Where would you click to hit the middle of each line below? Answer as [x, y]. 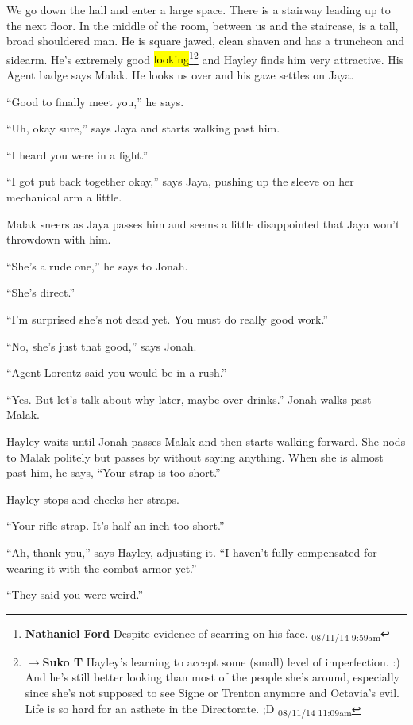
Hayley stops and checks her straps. [93, 499]
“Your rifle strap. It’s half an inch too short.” [116, 526]
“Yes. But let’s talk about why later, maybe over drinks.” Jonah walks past [189, 399]
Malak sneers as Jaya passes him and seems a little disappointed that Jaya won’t [203, 223]
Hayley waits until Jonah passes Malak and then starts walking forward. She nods [206, 441]
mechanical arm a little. [64, 197]
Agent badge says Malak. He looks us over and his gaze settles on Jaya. [180, 75]
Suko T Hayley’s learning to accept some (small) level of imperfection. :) [221, 661]
